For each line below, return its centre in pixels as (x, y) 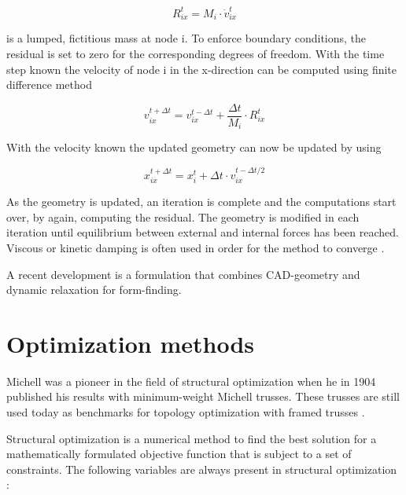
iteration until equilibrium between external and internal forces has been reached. (203, 232)
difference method (49, 84)
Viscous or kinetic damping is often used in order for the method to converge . (196, 247)
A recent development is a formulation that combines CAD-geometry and (183, 274)
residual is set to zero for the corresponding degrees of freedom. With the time (196, 54)
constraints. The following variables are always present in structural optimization (202, 469)
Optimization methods (131, 343)
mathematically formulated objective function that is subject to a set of (179, 454)
